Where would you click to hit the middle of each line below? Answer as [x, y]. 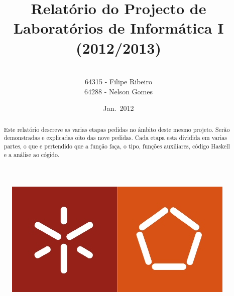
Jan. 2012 [119, 108]
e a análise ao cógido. [32, 154]
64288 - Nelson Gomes [119, 91]
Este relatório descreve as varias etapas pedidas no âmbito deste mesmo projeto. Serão [117, 129]
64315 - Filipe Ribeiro [119, 82]
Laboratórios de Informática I [119, 28]
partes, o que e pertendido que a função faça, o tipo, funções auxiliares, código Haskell [117, 146]
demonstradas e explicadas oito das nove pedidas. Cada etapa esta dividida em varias [115, 138]
